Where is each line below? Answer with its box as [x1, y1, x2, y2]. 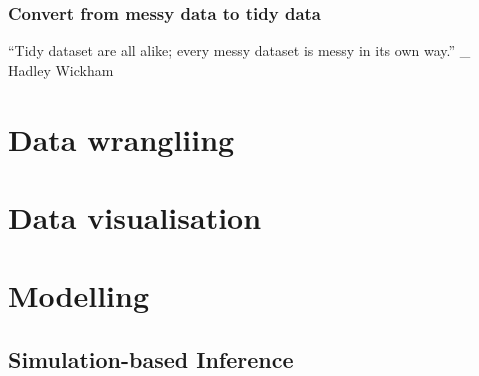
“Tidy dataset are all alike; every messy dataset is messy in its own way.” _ [8, 40, 471, 61]
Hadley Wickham [8, 59, 114, 80]
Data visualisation [8, 196, 262, 237]
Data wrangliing [8, 118, 235, 159]
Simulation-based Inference [8, 343, 294, 374]
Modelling [8, 275, 150, 316]
